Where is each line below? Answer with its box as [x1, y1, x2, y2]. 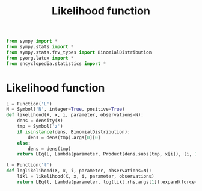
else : [17, 140, 31, 146]
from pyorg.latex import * [6, 55, 74, 61]
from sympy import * [6, 38, 58, 45]
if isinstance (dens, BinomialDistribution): [17, 128, 130, 135]
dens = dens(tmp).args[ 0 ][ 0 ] [28, 134, 101, 140]
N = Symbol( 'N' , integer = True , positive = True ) [6, 107, 125, 113]
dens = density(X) [17, 117, 63, 124]
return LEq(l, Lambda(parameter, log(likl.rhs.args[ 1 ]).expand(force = [17, 179, 198, 185]
